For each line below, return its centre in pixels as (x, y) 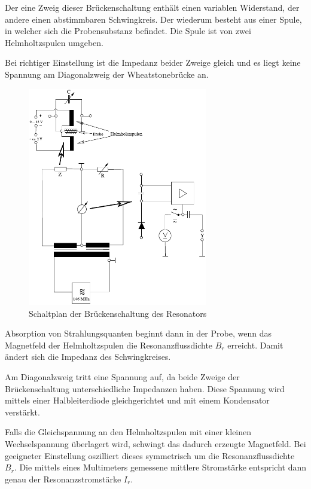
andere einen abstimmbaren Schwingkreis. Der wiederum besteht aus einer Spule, (153, 19)
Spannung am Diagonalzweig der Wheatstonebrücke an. (107, 74)
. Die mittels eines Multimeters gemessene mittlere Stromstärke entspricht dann (160, 467)
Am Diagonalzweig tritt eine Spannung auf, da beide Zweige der (122, 377)
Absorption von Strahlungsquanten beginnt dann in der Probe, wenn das (138, 333)
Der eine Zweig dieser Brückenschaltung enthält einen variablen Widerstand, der (152, 7)
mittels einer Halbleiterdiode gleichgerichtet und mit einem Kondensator (137, 400)
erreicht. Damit (255, 345)
